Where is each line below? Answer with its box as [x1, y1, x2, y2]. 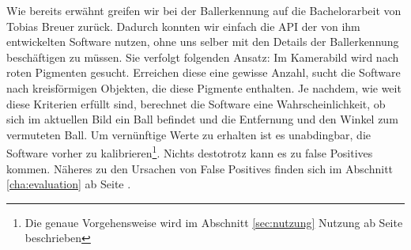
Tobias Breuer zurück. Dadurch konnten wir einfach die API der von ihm [6, 17, 360, 34]
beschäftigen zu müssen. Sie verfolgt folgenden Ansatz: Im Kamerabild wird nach [6, 48, 399, 65]
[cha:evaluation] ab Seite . [6, 176, 131, 192]
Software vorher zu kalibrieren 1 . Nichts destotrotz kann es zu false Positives [6, 142, 373, 161]
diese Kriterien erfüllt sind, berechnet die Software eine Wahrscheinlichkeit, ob [6, 95, 386, 112]
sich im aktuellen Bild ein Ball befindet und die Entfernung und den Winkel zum [6, 111, 398, 127]
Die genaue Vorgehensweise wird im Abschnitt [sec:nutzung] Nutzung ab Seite [25, 214, 403, 230]
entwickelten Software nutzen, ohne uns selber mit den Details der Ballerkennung [6, 33, 399, 50]
